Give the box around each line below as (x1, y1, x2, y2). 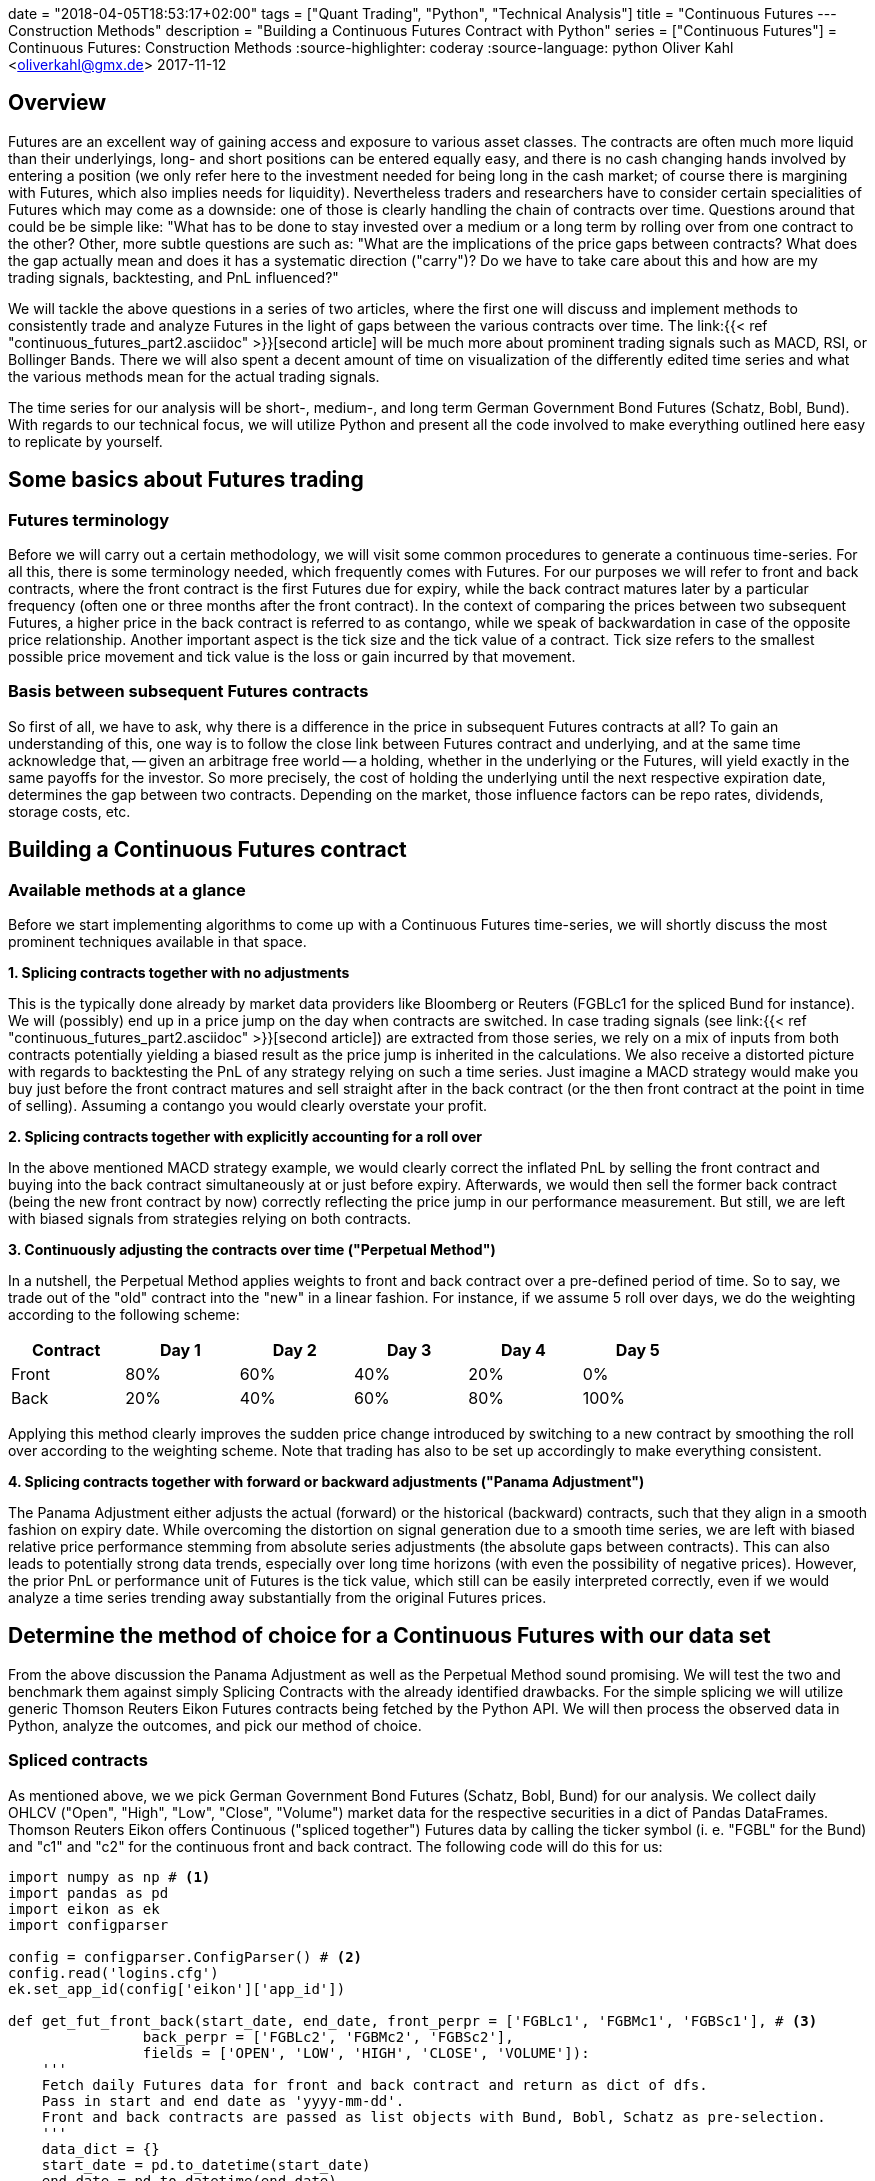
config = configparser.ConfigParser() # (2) (8, 1948, 363, 1965)
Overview (8, 90, 107, 116)
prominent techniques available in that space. (8, 933, 307, 951)
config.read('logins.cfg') (8, 1964, 219, 1981)
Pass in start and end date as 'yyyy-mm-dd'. (41, 2092, 405, 2109)
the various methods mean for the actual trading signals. (8, 367, 380, 385)
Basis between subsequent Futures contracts (8, 681, 369, 702)
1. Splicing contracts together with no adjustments (8, 964, 350, 982)
